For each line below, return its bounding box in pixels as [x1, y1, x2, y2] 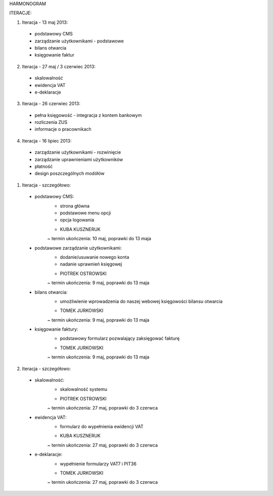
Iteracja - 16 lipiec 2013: [22, 138, 72, 144]
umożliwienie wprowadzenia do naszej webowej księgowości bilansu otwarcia [60, 298, 223, 304]
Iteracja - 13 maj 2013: [22, 19, 68, 25]
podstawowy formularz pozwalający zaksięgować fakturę [60, 335, 180, 341]
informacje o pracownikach [34, 126, 92, 132]
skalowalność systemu [60, 386, 107, 392]
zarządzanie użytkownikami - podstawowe [34, 38, 124, 44]
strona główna [60, 203, 90, 209]
